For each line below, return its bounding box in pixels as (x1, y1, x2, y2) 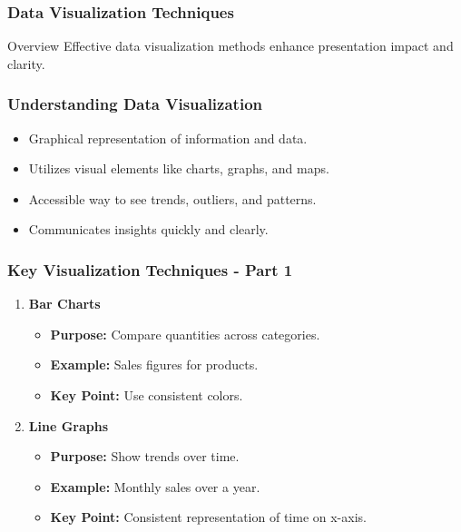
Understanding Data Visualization (7, 93, 262, 115)
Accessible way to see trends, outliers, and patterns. (28, 189, 317, 208)
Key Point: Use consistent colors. (50, 386, 243, 404)
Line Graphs (28, 416, 109, 435)
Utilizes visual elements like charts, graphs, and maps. (28, 159, 329, 178)
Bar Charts (28, 294, 101, 313)
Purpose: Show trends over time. (50, 447, 240, 466)
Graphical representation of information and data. (28, 128, 308, 147)
